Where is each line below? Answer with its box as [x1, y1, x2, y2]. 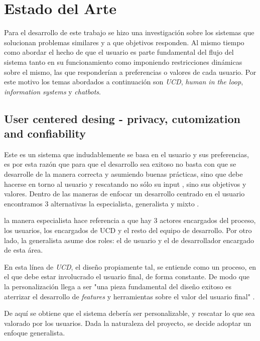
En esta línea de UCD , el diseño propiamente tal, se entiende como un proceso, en [4, 261, 256, 272]
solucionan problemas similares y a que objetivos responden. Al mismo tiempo [4, 37, 244, 47]
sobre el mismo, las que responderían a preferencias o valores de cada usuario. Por [4, 66, 256, 77]
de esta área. [4, 245, 43, 255]
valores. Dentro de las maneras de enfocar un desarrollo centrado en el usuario [4, 188, 245, 199]
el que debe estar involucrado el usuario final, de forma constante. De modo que [4, 271, 250, 282]
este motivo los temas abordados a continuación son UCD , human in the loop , [4, 76, 243, 87]
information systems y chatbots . [4, 86, 101, 96]
